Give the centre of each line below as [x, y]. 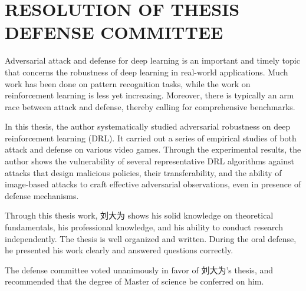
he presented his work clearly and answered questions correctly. [119, 250]
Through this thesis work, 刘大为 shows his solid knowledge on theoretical [139, 215]
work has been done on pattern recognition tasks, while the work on [128, 83]
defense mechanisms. [42, 195]
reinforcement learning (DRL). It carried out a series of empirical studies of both [151, 138]
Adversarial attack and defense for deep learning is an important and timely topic [152, 60]
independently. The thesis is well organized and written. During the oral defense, [151, 238]
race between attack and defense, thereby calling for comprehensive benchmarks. [150, 106]
